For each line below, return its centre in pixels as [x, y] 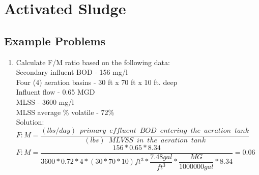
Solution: [30, 122]
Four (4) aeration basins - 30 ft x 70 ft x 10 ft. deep [97, 82]
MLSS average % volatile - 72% [65, 112]
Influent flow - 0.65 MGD [55, 92]
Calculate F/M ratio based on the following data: [93, 62]
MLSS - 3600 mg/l [45, 101]
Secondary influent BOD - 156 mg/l [72, 72]
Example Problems [55, 40]
